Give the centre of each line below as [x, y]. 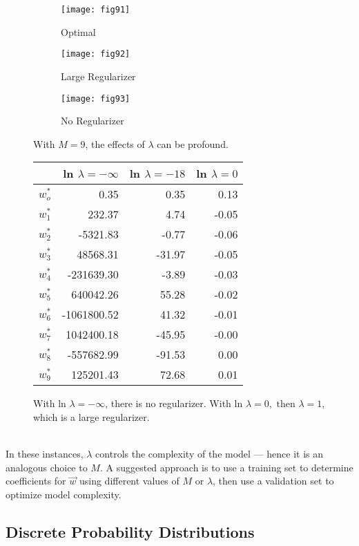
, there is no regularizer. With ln [174, 403]
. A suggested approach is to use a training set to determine [226, 467]
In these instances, [45, 454]
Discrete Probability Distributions [130, 531]
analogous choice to [47, 467]
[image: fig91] [96, 10]
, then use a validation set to [273, 481]
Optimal [78, 31]
